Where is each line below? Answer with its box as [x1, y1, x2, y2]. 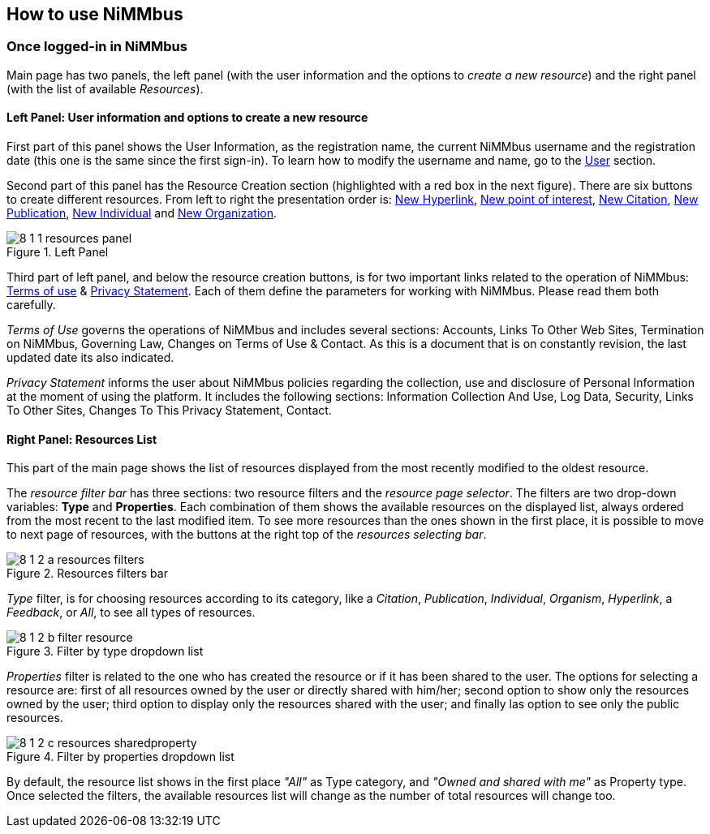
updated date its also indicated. [6, 350, 174, 365]
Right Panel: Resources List [6, 432, 157, 446]
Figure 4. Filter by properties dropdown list [6, 750, 235, 764]
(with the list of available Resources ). [6, 81, 204, 96]
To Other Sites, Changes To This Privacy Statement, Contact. [6, 403, 332, 418]
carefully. [6, 298, 56, 312]
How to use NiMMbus [6, 4, 183, 24]
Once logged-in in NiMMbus [6, 38, 187, 55]
